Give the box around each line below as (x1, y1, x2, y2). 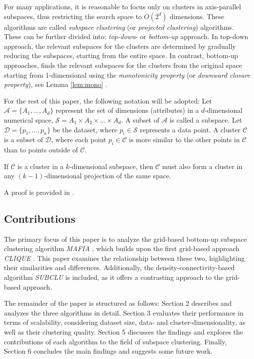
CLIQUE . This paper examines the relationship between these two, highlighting (4, 253, 245, 263)
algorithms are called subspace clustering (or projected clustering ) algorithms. (4, 21, 234, 32)
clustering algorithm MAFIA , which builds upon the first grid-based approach (4, 243, 240, 253)
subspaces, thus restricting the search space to (4, 11, 142, 21)
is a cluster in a (17, 161, 64, 171)
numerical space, (4, 114, 53, 125)
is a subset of (4, 134, 43, 145)
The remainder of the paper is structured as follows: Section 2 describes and (4, 298, 232, 308)
